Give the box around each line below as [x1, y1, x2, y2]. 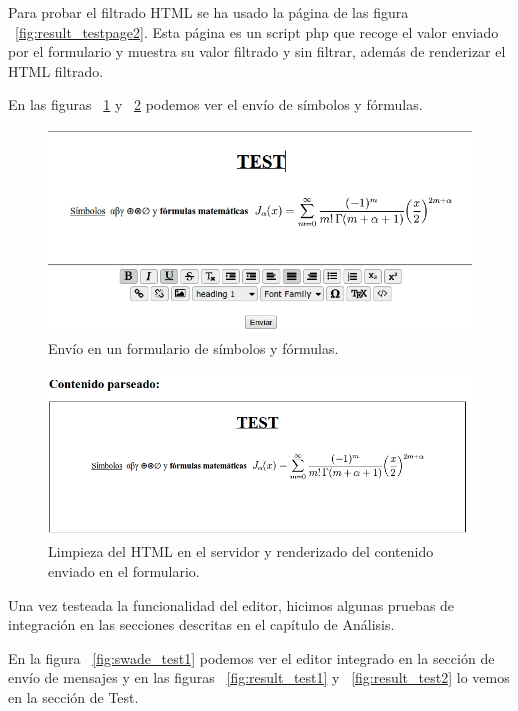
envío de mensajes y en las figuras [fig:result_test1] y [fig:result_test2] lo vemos [8, 667, 510, 688]
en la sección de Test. [8, 686, 139, 707]
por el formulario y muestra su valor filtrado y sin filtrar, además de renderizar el [8, 41, 506, 62]
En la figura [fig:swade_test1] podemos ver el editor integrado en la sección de [8, 647, 495, 668]
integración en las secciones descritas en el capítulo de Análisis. [8, 614, 395, 635]
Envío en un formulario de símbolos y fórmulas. [48, 337, 339, 358]
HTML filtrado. [8, 60, 104, 81]
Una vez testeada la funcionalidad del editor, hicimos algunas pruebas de [8, 594, 455, 615]
